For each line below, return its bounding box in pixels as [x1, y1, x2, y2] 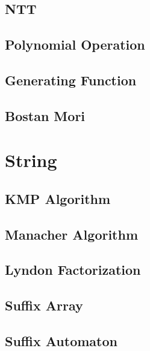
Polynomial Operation [5, 35, 145, 54]
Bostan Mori [5, 106, 86, 125]
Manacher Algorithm [5, 225, 139, 243]
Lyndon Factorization [5, 260, 141, 279]
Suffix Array [5, 296, 83, 315]
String [5, 148, 57, 172]
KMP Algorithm [5, 189, 111, 208]
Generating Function [5, 70, 137, 89]
